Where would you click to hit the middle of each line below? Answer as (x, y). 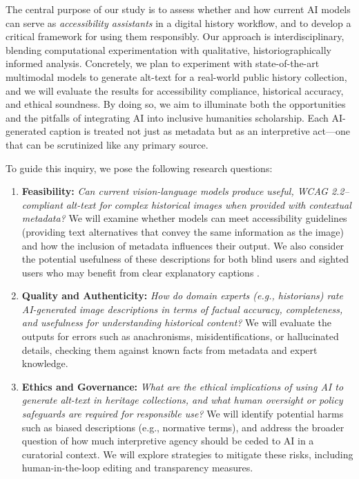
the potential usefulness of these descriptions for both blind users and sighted (185, 259)
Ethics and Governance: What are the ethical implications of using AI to (183, 386)
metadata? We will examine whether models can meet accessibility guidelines (184, 218)
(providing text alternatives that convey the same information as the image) (183, 231)
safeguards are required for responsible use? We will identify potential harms (183, 414)
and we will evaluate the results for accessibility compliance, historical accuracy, (175, 90)
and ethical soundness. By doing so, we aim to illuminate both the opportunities (176, 104)
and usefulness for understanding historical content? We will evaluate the (176, 322)
